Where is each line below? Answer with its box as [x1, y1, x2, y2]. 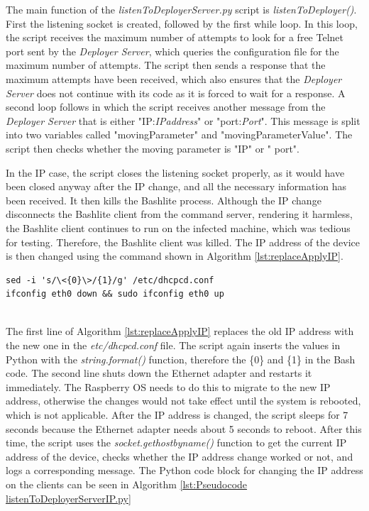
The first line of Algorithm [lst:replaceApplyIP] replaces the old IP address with [6, 324, 354, 339]
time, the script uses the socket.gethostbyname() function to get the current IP [6, 435, 347, 450]
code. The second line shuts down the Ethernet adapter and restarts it [6, 366, 312, 380]
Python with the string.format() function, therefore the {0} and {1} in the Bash [6, 351, 356, 366]
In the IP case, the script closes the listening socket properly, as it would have [6, 165, 345, 180]
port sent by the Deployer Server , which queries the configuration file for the [6, 43, 339, 58]
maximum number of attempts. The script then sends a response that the [6, 57, 326, 72]
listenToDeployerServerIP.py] [6, 490, 131, 505]
